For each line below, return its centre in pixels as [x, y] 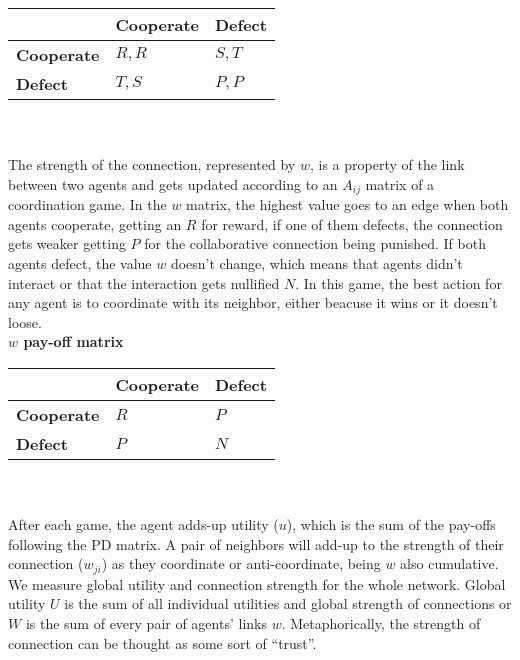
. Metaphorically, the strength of [381, 623]
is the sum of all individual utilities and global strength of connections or [288, 603]
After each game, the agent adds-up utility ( [143, 524]
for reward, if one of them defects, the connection [352, 223]
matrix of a [400, 183]
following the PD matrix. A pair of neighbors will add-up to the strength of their [256, 543]
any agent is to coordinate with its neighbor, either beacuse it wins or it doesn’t [253, 302]
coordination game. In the [87, 204]
